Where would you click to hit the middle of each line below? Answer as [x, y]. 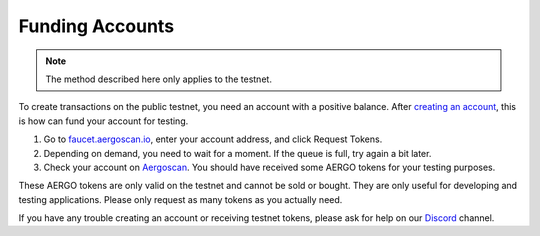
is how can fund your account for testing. [103, 121]
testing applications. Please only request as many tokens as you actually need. [180, 199]
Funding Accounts [96, 26]
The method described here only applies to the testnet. [158, 79]
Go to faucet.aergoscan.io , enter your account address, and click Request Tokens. [213, 139]
